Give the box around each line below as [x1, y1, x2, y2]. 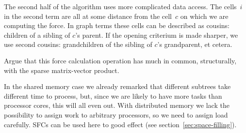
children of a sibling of [4, 30, 70, 40]
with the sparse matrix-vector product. [4, 65, 119, 75]
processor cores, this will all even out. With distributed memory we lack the [4, 100, 230, 110]
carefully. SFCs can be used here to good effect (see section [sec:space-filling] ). [4, 119, 237, 129]
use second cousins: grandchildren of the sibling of [4, 39, 152, 49]
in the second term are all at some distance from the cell [4, 11, 172, 21]
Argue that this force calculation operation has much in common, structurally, [4, 55, 237, 65]
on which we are [180, 11, 229, 21]
